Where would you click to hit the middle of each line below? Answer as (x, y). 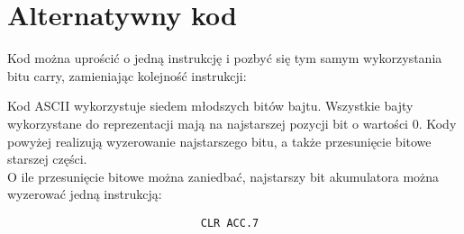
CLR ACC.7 (230, 223)
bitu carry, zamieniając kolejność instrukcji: (127, 75)
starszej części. (47, 159)
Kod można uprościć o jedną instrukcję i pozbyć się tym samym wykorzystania (225, 58)
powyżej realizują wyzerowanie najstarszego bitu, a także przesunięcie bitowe (219, 141)
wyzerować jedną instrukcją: (85, 194)
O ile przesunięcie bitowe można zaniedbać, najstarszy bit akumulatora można (223, 176)
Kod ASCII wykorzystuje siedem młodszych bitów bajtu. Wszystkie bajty (210, 106)
